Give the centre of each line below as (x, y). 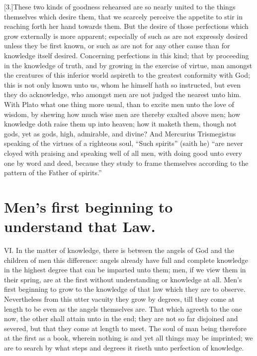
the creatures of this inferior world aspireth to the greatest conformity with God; (127, 75)
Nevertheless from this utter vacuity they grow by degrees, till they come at (120, 298)
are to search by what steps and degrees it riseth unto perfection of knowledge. (124, 347)
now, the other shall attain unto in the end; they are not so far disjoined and (121, 318)
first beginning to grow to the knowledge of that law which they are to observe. (125, 289)
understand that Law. (80, 226)
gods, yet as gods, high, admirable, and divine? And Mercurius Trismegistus (120, 133)
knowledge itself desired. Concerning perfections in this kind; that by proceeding (127, 55)
